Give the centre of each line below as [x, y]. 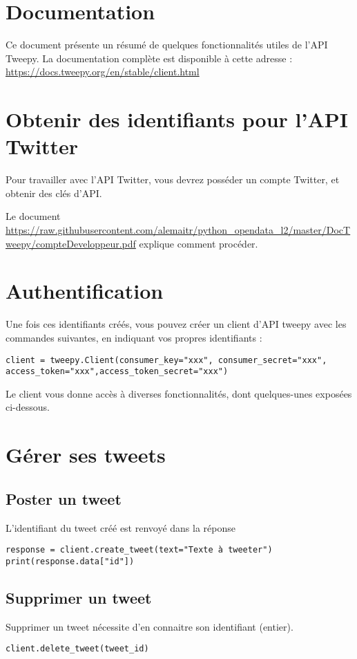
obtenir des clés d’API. [54, 193]
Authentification [85, 291]
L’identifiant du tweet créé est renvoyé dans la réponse [121, 527]
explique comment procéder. [199, 243]
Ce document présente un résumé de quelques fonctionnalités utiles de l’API [167, 45]
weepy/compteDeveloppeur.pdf [71, 243]
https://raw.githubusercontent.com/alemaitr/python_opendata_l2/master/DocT [178, 230]
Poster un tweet [64, 498]
